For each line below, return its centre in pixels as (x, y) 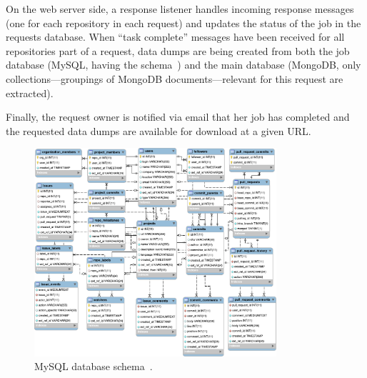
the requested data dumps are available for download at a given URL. (159, 130)
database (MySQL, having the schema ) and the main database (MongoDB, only (183, 65)
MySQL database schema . (94, 366)
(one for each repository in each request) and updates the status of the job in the (183, 23)
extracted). (30, 93)
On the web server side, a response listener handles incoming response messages (180, 9)
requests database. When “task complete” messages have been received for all (175, 37)
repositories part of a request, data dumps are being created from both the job (178, 50)
